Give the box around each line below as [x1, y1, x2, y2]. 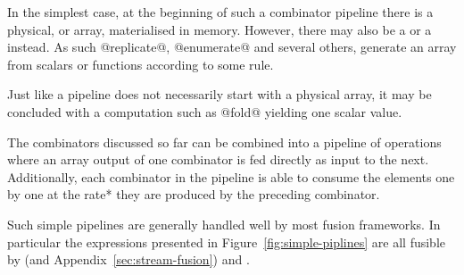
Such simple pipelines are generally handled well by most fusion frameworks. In [7, 214, 441, 233]
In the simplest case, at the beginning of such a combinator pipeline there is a [7, 3, 434, 21]
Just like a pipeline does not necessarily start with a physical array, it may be [7, 85, 432, 104]
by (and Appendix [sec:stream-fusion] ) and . [7, 250, 250, 269]
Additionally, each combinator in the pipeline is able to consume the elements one [7, 167, 455, 186]
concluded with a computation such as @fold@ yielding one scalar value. [7, 102, 402, 121]
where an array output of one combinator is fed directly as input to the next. [7, 150, 429, 169]
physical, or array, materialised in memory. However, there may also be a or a [7, 20, 432, 38]
